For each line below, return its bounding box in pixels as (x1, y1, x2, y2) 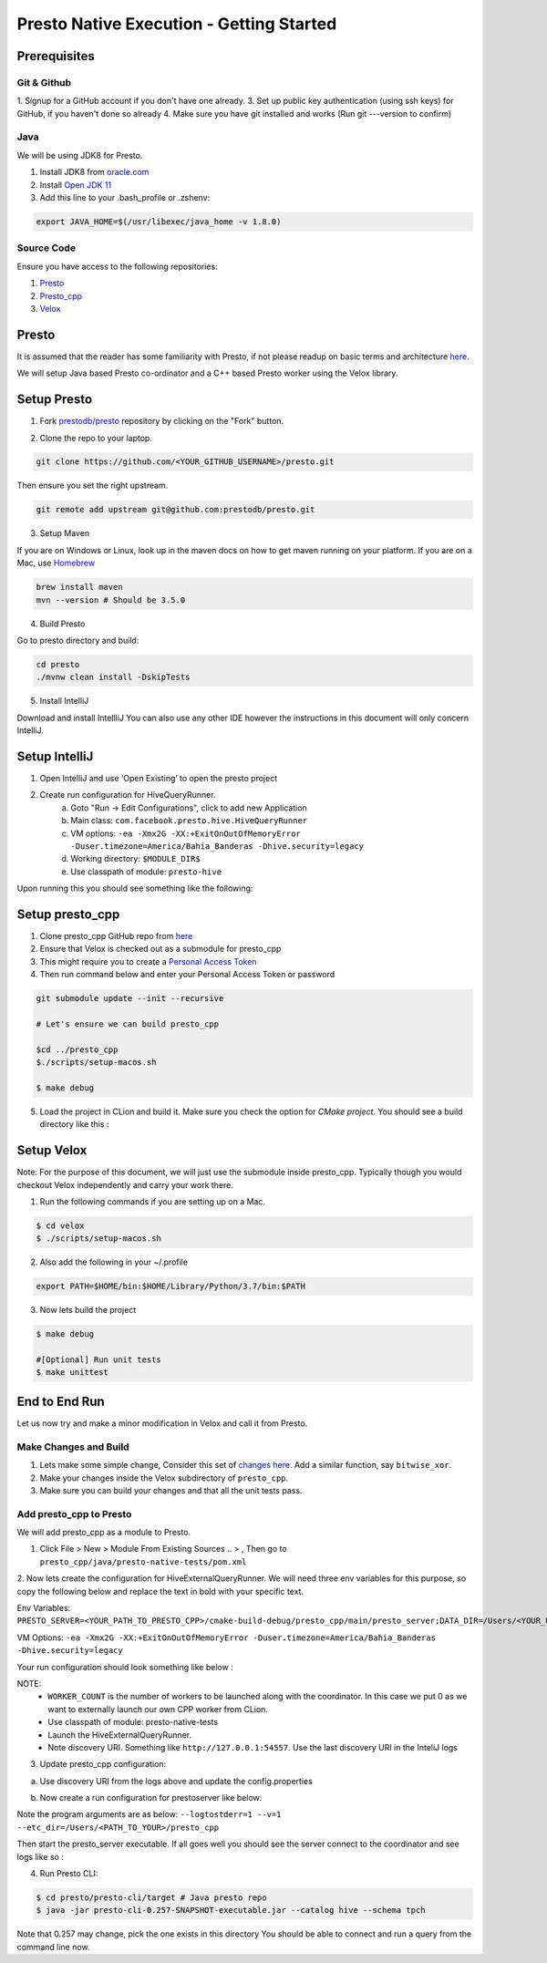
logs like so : (16, 1851, 64, 1862)
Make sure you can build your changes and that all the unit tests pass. (39, 1484, 303, 1495)
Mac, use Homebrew (16, 557, 96, 569)
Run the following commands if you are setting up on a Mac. (39, 1196, 266, 1207)
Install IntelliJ (39, 696, 89, 707)
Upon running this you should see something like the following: (16, 883, 253, 894)
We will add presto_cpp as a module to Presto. (16, 1527, 191, 1538)
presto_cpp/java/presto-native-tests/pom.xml (39, 1556, 247, 1567)
